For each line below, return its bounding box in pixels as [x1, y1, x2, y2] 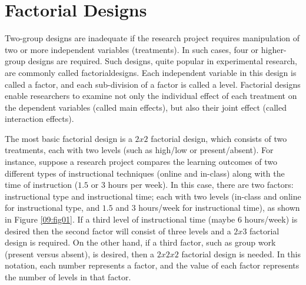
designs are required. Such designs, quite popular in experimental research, [28, 55, 297, 67]
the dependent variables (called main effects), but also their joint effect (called [5, 101, 287, 113]
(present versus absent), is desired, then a [5, 247, 155, 260]
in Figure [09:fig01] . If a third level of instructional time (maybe [5, 213, 235, 226]
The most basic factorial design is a [5, 132, 132, 144]
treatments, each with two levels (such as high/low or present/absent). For [5, 144, 274, 156]
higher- [261, 43, 287, 55]
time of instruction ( [5, 178, 78, 191]
